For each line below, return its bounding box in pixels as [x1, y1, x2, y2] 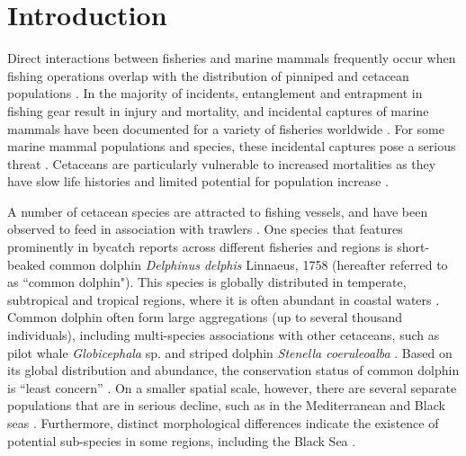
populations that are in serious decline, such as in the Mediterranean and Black [7, 396, 445, 415]
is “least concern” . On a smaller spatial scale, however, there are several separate [7, 378, 457, 397]
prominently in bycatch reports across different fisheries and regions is [7, 237, 393, 256]
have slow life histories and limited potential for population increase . [7, 172, 389, 191]
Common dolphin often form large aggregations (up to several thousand [7, 308, 403, 326]
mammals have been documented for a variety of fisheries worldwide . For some [7, 119, 444, 138]
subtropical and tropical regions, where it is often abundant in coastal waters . [7, 290, 440, 308]
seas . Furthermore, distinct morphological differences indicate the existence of [7, 414, 439, 432]
